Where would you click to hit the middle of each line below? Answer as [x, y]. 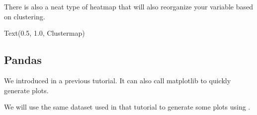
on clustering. [25, 16]
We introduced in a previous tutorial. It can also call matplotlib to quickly [118, 80]
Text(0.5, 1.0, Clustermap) [44, 33]
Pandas [23, 60]
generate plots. [26, 90]
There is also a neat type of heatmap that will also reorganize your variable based [128, 6]
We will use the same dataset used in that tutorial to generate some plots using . [127, 107]
